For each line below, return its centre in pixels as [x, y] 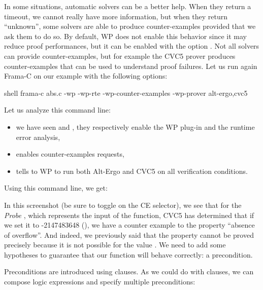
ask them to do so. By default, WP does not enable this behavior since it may [125, 36]
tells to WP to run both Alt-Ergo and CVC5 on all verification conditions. [132, 171]
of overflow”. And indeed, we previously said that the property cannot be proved [129, 234]
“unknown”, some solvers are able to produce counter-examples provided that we [130, 26]
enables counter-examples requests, [70, 154]
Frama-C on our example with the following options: [86, 76]
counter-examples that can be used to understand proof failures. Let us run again [131, 66]
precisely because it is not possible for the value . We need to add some [115, 245]
